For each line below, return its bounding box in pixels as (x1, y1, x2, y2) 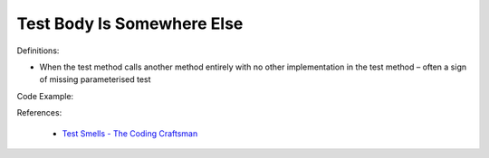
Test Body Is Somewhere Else (16, 14, 244, 33)
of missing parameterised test (39, 74, 151, 85)
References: (16, 107, 62, 118)
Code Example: (16, 90, 74, 101)
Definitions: (16, 45, 60, 56)
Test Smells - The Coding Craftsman (62, 127, 198, 139)
